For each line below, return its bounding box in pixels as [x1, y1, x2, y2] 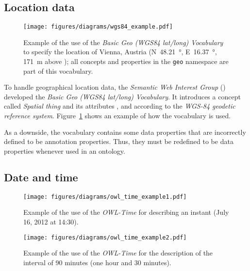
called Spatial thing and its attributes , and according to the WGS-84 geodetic [4, 101, 235, 111]
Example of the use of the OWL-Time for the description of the [23, 248, 213, 258]
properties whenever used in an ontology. [4, 145, 125, 156]
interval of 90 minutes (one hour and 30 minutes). [23, 257, 171, 267]
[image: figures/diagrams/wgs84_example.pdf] [23, 23, 173, 31]
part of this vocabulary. [23, 65, 93, 76]
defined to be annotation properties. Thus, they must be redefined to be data [4, 136, 233, 146]
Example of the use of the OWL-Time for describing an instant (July [23, 207, 229, 217]
